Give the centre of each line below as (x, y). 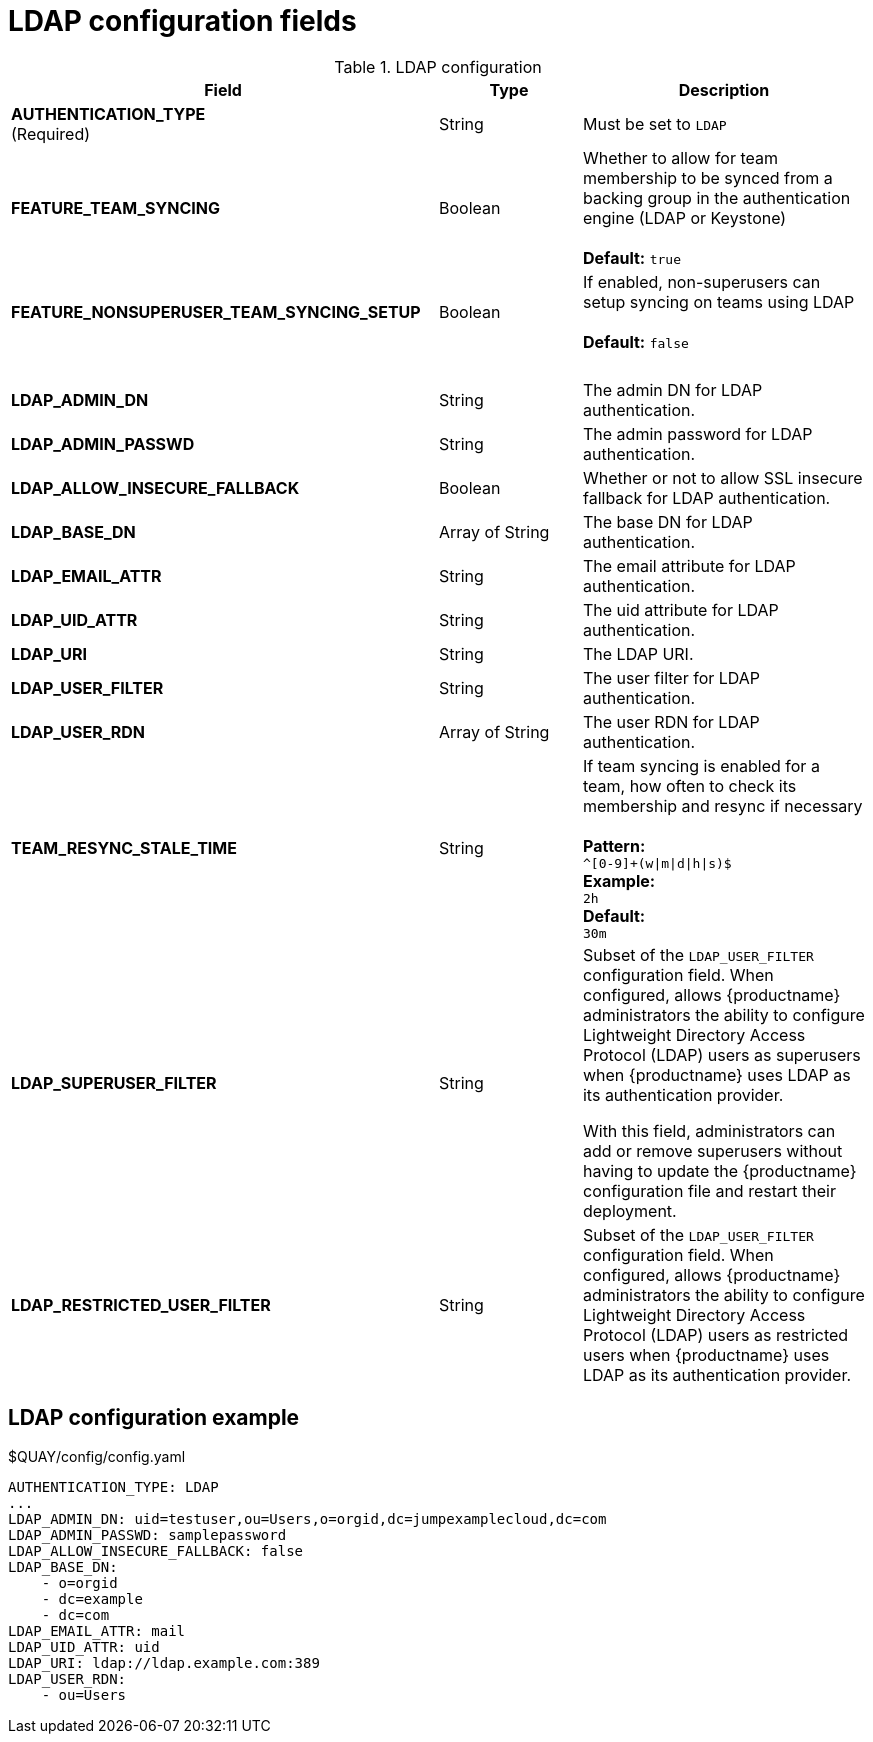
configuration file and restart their (709, 1190)
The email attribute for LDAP (689, 565)
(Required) (51, 133)
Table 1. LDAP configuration (438, 66)
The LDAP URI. (638, 653)
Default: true (631, 257)
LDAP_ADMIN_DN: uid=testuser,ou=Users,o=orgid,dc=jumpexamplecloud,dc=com (307, 1518)
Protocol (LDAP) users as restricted (715, 1334)
